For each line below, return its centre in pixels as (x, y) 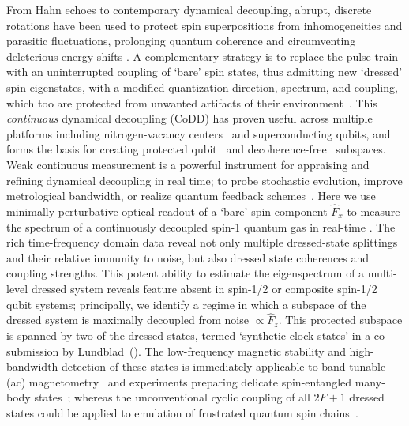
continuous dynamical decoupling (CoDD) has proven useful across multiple (189, 118)
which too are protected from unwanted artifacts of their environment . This (192, 102)
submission (33, 351)
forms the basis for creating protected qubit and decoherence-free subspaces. (196, 149)
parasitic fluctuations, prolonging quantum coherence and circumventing (181, 41)
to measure (373, 211)
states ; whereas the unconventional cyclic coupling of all (172, 397)
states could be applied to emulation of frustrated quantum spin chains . (182, 412)
